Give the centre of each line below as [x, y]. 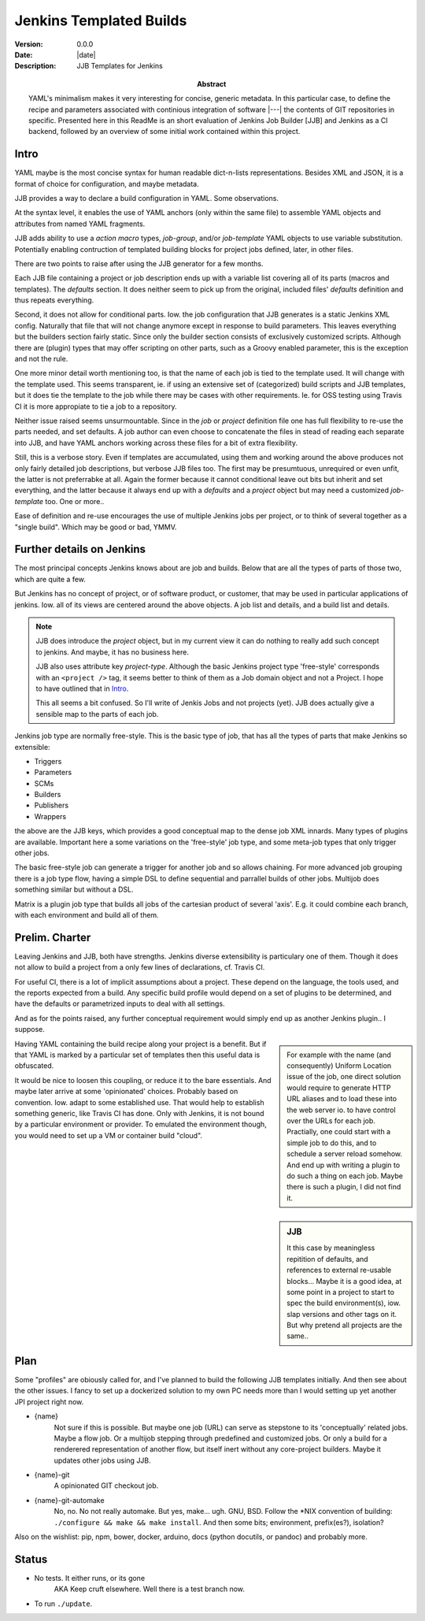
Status [31, 1559]
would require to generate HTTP [339, 1088]
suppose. [30, 1029]
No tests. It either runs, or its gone [90, 1578]
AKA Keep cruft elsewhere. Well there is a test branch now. [150, 1589]
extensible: [32, 747]
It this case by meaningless [331, 1248]
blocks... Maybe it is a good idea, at [344, 1281]
